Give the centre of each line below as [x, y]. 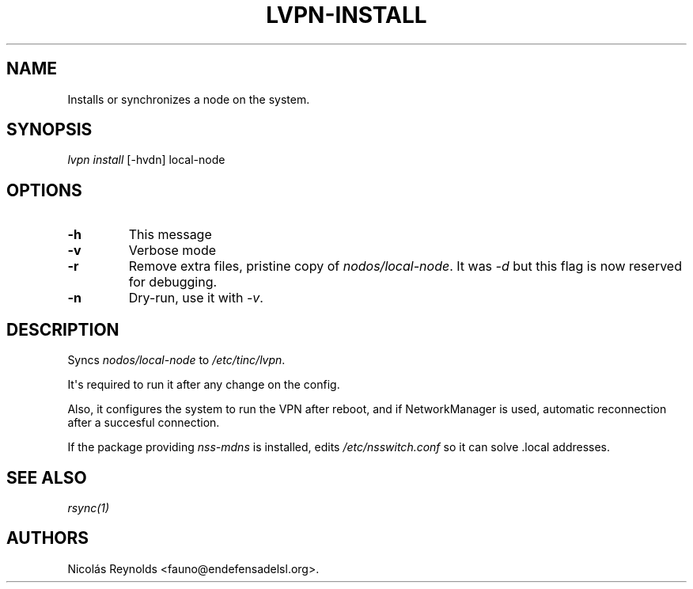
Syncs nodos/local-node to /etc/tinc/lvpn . [176, 360]
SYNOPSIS [49, 130]
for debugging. [173, 282]
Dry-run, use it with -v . [196, 298]
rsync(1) [89, 507]
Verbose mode [172, 251]
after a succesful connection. [144, 423]
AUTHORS [48, 538]
